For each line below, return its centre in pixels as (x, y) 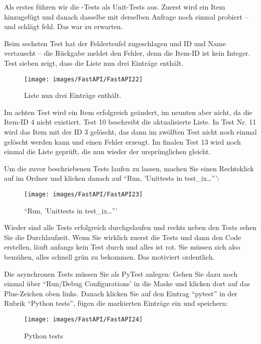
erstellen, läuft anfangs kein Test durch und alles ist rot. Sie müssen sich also (122, 247)
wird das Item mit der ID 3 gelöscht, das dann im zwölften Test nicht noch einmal (130, 132)
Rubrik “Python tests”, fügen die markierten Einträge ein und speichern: (116, 303)
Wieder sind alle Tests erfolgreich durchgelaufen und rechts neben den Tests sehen (130, 227)
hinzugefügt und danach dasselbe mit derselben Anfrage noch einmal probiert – (126, 16)
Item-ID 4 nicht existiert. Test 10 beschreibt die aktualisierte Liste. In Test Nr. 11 (130, 122)
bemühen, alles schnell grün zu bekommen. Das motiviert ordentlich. (109, 257)
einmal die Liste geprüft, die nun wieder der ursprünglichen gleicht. (107, 151)
